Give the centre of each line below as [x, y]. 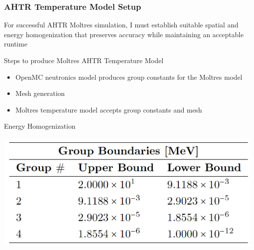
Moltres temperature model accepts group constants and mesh [109, 109]
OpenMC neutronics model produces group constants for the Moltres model [129, 77]
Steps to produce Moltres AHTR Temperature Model [84, 60]
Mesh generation [40, 93]
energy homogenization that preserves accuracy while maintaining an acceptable [124, 34]
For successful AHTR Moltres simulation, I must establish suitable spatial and [121, 25]
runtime [16, 44]
